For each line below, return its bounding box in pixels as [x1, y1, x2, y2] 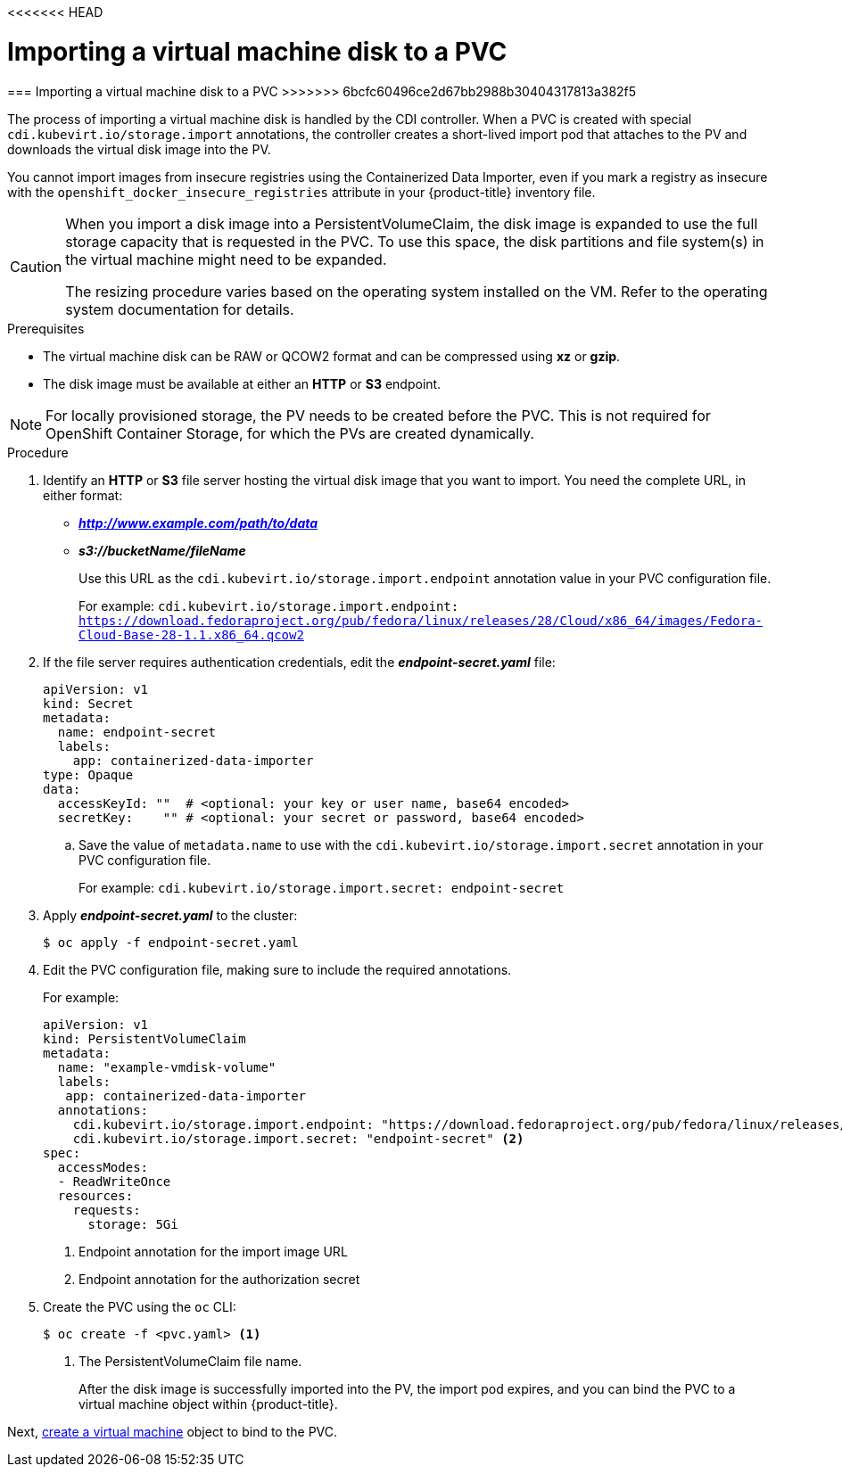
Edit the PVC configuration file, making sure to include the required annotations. [43, 961, 512, 977]
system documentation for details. [65, 300, 294, 318]
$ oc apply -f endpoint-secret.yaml [43, 935, 299, 950]
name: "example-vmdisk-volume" [57, 1059, 277, 1075]
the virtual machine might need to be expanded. [65, 250, 387, 268]
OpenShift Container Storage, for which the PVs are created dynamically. [45, 424, 534, 442]
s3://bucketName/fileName [78, 542, 246, 558]
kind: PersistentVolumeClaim [43, 1031, 246, 1046]
